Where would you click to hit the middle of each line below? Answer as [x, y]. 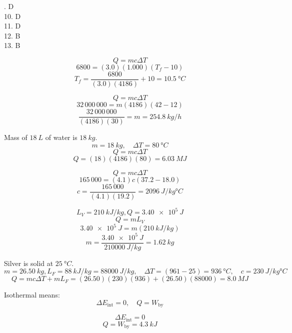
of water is [61, 137]
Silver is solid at [29, 263]
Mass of [16, 137]
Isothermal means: [32, 295]
